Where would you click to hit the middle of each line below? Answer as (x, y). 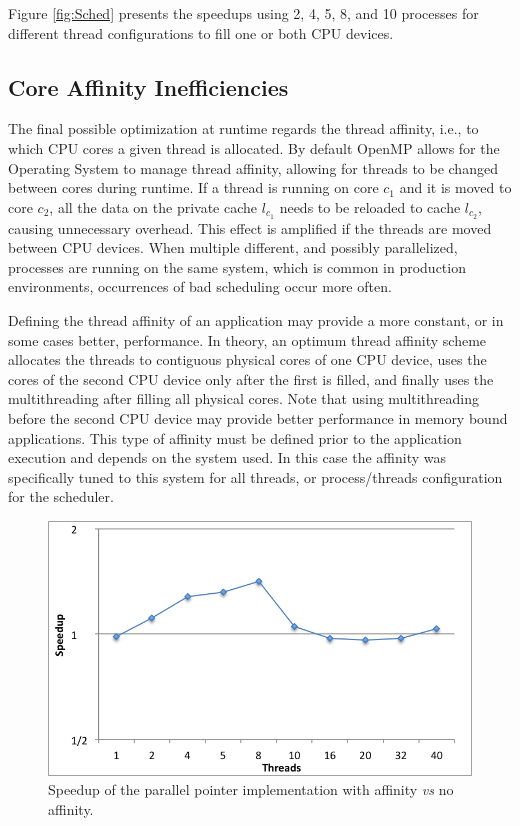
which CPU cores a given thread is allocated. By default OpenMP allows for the (254, 147)
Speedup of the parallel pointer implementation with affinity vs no (251, 789)
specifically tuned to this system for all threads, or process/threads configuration (255, 476)
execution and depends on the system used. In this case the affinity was (227, 457)
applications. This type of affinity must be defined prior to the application (235, 437)
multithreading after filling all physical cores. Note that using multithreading (244, 398)
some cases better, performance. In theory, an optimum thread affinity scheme (247, 339)
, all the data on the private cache (153, 206)
